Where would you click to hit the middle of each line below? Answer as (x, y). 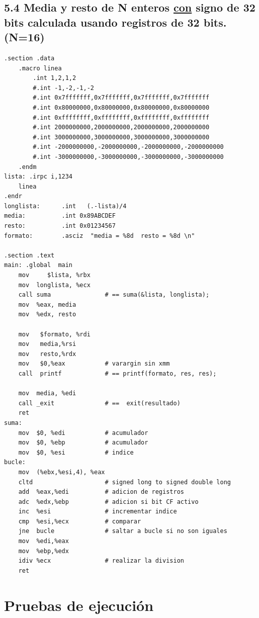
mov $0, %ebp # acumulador (83, 443)
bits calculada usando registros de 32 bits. (115, 22)
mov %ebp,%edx (44, 551)
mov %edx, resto (47, 315)
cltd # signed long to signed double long (125, 482)
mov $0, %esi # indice (76, 452)
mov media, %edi (47, 393)
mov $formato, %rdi (54, 334)
